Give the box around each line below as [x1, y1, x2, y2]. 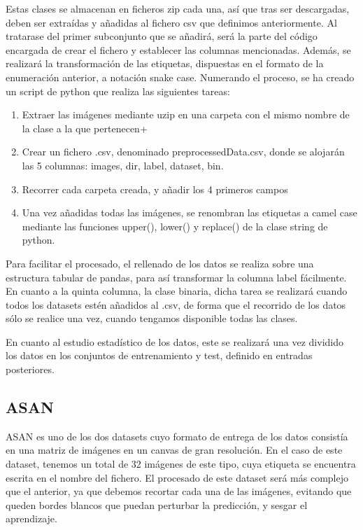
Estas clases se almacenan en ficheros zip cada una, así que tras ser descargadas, [6, 1, 350, 15]
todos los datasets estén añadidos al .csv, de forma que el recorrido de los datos [6, 297, 346, 312]
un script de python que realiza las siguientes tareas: [6, 83, 230, 98]
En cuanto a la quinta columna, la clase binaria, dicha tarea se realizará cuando [6, 284, 348, 298]
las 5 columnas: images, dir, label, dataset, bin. [22, 158, 224, 172]
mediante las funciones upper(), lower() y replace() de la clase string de [22, 218, 328, 233]
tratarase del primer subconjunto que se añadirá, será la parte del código [6, 29, 318, 43]
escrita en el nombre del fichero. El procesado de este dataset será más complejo [6, 470, 348, 484]
